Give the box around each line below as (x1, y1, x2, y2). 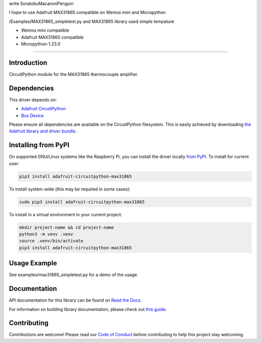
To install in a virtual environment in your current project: (9, 211, 122, 217)
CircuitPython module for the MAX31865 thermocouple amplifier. (9, 71, 138, 77)
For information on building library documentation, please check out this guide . (9, 306, 167, 312)
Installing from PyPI (9, 141, 70, 149)
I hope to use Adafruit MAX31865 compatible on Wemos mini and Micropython (9, 10, 166, 16)
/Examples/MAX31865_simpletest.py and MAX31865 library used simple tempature (9, 18, 175, 24)
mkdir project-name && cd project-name (19, 224, 114, 230)
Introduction (9, 58, 48, 67)
